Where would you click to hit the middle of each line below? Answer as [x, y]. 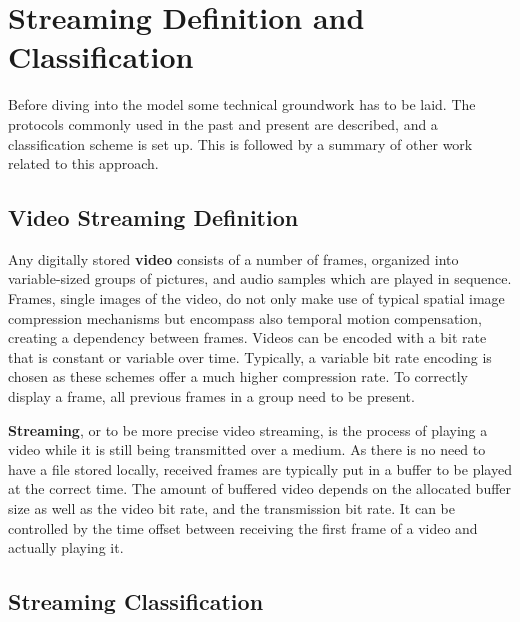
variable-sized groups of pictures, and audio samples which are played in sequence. [260, 278]
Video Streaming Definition [153, 217]
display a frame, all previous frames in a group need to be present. [211, 396]
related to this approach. [83, 163]
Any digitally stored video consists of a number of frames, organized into [233, 258]
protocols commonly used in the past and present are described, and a [223, 123]
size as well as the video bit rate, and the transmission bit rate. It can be [231, 508]
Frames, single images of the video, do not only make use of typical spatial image [256, 298]
